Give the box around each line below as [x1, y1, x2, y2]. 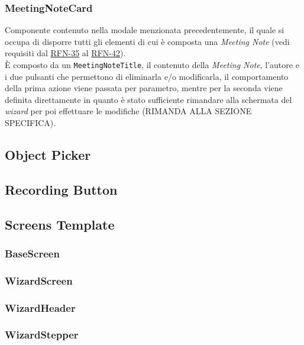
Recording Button [5, 180, 118, 198]
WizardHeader [5, 300, 76, 315]
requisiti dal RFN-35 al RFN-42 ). [5, 47, 126, 59]
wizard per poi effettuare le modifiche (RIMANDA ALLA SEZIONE [5, 105, 252, 117]
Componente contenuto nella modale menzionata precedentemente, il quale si [5, 24, 284, 36]
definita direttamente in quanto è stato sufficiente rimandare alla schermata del [5, 93, 292, 105]
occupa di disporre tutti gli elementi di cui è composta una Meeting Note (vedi [5, 35, 290, 47]
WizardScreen [5, 273, 73, 288]
